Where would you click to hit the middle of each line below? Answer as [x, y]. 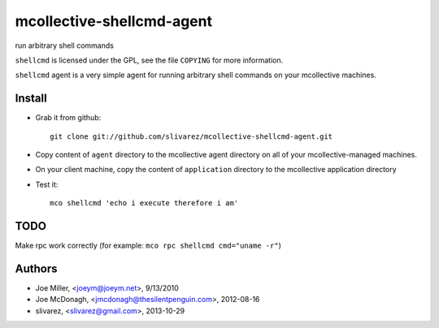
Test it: [47, 184]
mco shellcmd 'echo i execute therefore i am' [144, 203]
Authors [36, 268]
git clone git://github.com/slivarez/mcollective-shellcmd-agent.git [191, 136]
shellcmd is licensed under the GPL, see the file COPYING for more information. [149, 60]
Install [31, 99]
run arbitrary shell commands [64, 45]
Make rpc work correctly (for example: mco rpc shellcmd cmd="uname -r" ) [148, 246]
